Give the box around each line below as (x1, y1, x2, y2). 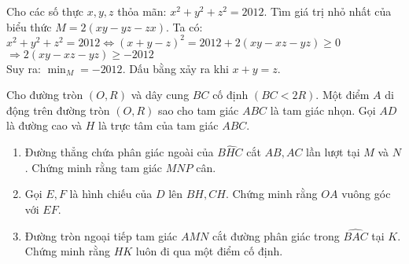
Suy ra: (6, 60, 42, 76)
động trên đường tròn (6, 101, 110, 118)
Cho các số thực (6, 3, 84, 19)
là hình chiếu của (69, 185, 153, 202)
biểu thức (6, 18, 52, 35)
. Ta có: (166, 18, 203, 35)
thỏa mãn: (117, 3, 167, 19)
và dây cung (131, 86, 190, 103)
